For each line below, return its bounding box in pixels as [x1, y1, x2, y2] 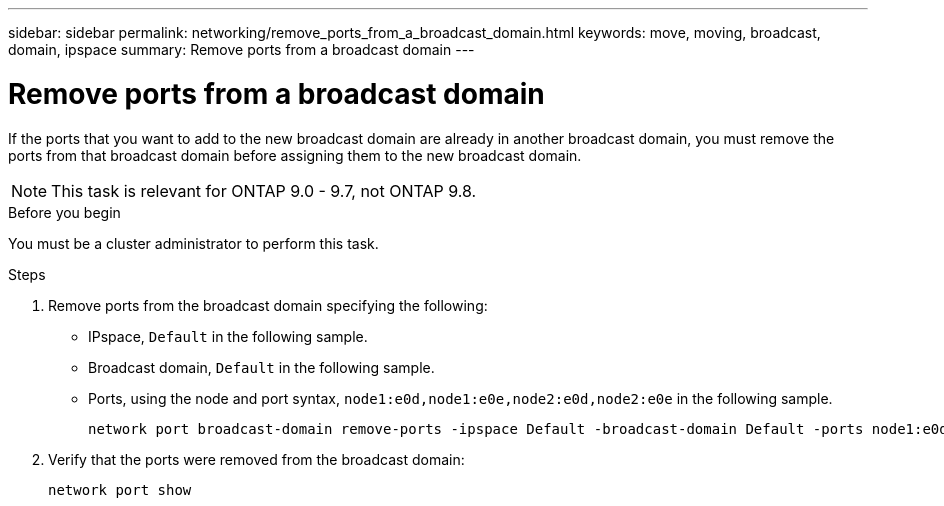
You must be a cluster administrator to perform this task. [8, 234, 379, 252]
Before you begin [8, 203, 121, 221]
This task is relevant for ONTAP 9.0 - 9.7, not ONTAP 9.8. [51, 180, 477, 201]
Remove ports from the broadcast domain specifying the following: [48, 296, 488, 314]
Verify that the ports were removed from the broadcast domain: [48, 450, 465, 468]
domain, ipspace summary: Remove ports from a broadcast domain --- [8, 41, 475, 58]
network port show [48, 481, 192, 498]
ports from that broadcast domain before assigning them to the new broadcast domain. [8, 146, 582, 164]
